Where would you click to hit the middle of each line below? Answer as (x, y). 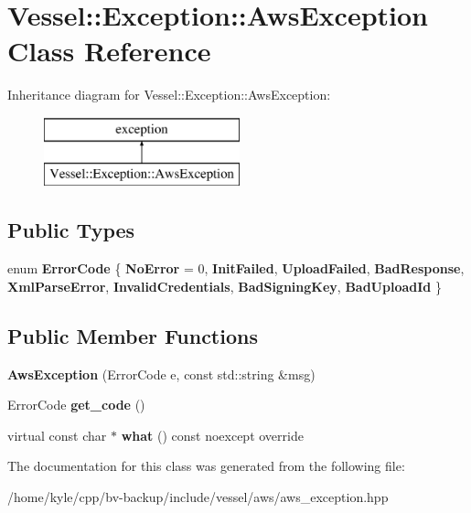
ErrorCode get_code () (76, 405)
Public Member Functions (133, 335)
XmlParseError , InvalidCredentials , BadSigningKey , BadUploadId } (225, 286)
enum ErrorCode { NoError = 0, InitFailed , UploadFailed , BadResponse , (236, 268)
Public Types (71, 230)
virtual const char (57, 435)
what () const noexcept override (212, 435)
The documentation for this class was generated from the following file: (206, 466)
